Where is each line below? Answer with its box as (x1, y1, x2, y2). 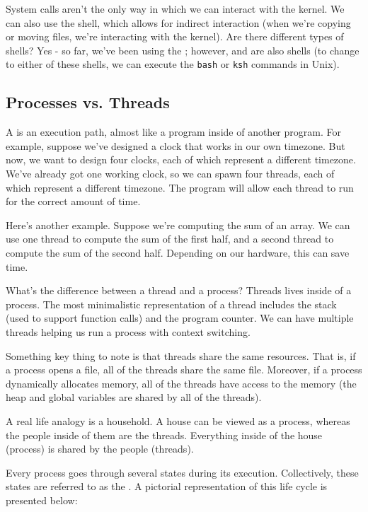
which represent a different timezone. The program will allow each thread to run (6, 180, 354, 194)
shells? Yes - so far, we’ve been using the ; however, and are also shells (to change (6, 42, 360, 57)
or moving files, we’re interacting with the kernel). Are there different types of (6, 29, 344, 44)
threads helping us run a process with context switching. (6, 324, 251, 339)
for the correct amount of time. (6, 194, 141, 209)
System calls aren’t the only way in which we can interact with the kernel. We (6, 1, 345, 16)
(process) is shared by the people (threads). (6, 441, 194, 456)
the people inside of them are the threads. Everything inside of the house (6, 427, 323, 442)
